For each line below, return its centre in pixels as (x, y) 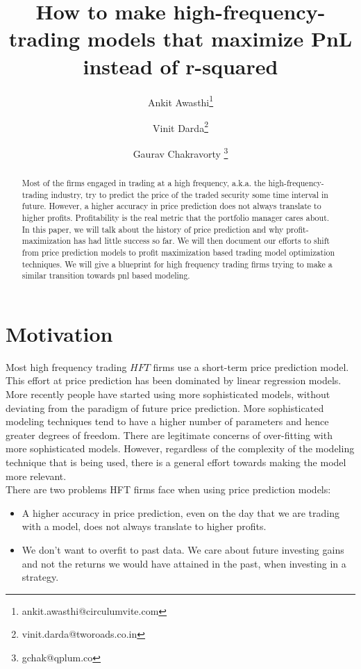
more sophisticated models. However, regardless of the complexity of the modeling (180, 448)
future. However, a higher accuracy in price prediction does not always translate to (171, 206)
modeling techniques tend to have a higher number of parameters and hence (167, 421)
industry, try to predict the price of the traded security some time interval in (190, 194)
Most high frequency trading (66, 366)
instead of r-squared (180, 66)
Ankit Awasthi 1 (180, 101)
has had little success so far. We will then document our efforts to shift (202, 241)
